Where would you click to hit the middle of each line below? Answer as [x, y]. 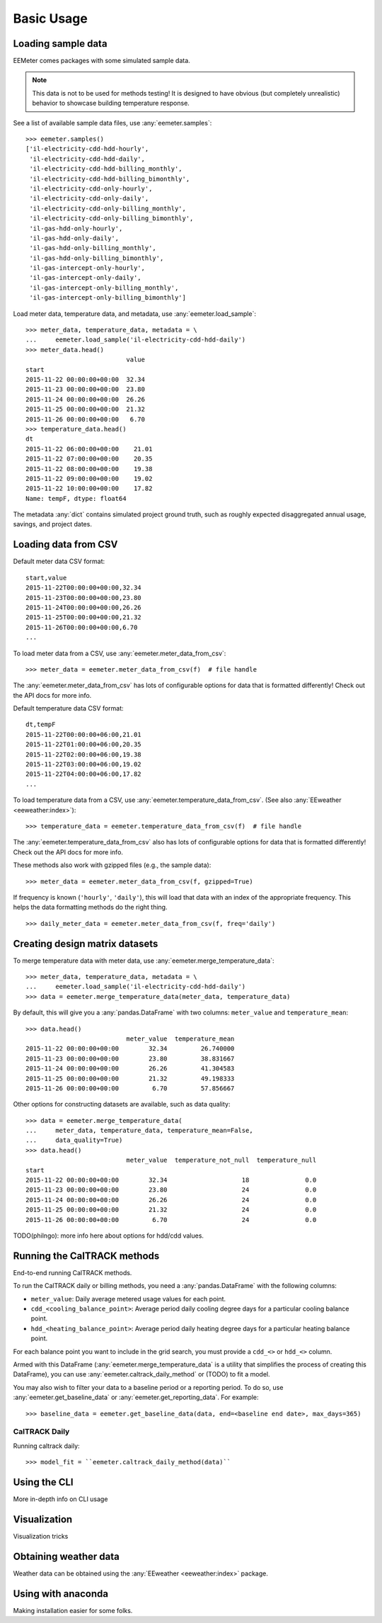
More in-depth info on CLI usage [60, 1499]
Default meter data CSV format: [59, 561]
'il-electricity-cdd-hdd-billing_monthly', [106, 169]
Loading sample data [60, 44]
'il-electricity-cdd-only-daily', [89, 199]
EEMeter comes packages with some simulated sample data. [102, 61]
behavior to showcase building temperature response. [111, 103]
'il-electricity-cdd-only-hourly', [91, 188]
